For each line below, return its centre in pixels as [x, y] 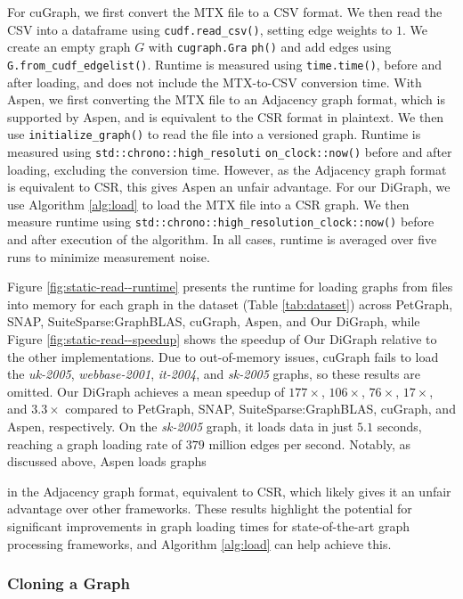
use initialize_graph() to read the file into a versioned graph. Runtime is [214, 134]
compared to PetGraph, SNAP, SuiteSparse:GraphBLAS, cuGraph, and [260, 409]
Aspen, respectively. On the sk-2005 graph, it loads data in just [180, 427]
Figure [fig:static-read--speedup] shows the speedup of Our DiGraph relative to [222, 339]
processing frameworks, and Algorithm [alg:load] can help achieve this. [199, 543]
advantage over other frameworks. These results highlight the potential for [210, 509]
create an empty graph [69, 47]
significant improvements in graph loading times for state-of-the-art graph [209, 526]
